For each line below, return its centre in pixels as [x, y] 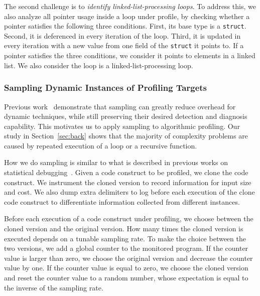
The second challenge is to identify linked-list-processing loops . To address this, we [130, 6]
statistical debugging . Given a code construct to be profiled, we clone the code [126, 172]
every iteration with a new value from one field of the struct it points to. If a [124, 45]
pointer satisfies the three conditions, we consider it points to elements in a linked [130, 55]
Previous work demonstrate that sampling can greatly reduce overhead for [120, 106]
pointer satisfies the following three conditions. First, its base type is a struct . [125, 26]
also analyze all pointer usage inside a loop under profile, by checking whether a [127, 16]
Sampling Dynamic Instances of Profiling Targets [105, 88]
